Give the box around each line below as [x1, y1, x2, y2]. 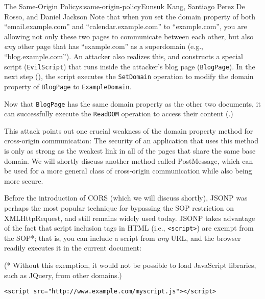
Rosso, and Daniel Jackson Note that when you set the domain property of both [4, 11, 256, 21]
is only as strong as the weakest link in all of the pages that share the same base [4, 145, 256, 156]
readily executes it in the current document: [4, 242, 141, 253]
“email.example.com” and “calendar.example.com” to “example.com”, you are [4, 21, 247, 32]
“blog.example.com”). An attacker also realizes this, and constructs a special [4, 51, 243, 61]
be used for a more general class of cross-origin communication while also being [4, 165, 252, 176]
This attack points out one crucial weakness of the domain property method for [4, 125, 253, 136]
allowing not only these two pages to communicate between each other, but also [4, 31, 254, 41]
